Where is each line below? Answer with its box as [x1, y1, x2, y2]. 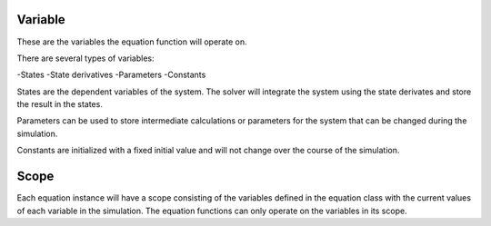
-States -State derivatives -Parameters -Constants [16, 69, 206, 81]
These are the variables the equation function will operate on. [16, 36, 247, 47]
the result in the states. [16, 99, 104, 110]
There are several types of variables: [16, 53, 155, 64]
